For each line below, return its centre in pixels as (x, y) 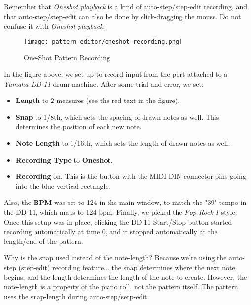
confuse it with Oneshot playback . (54, 26)
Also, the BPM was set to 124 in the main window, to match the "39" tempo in (125, 202)
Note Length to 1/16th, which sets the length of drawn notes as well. (123, 143)
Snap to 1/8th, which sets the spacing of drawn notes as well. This (117, 117)
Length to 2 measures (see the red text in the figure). (98, 100)
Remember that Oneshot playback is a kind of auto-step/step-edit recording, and (126, 6)
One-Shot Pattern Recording (67, 57)
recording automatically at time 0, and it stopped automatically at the (111, 231)
